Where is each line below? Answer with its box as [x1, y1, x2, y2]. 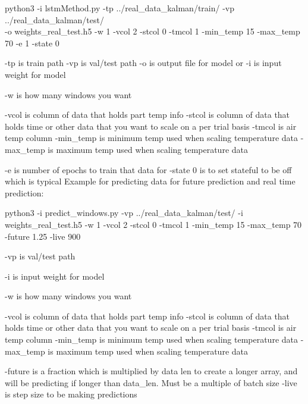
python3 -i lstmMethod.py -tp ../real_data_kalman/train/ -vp [5, 2, 234, 14]
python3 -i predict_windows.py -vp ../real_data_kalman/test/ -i [5, 206, 243, 219]
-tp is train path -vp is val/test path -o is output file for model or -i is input [5, 57, 282, 69]
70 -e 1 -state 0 [5, 36, 59, 49]
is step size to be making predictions [5, 388, 137, 400]
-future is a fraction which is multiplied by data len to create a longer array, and [5, 365, 298, 377]
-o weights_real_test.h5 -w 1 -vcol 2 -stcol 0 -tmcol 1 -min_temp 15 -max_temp [5, 25, 300, 37]
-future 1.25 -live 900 [5, 230, 81, 242]
